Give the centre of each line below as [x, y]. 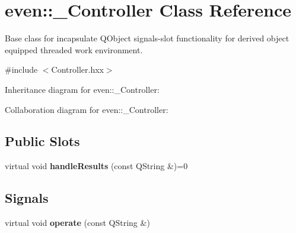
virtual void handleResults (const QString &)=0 [96, 166]
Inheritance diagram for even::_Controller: [82, 89]
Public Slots [42, 141]
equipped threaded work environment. [74, 49]
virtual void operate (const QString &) [77, 223]
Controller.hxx [77, 69]
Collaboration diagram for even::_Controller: [87, 109]
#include [21, 69]
